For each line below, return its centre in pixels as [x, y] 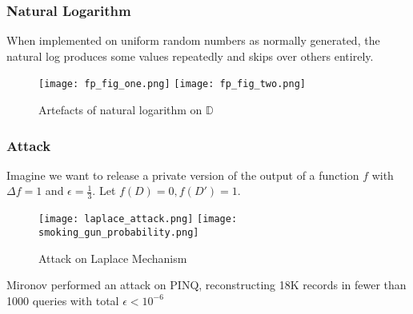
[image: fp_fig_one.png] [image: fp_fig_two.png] [172, 84]
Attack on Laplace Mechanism [113, 258]
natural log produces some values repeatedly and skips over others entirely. [190, 56]
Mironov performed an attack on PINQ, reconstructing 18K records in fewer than [206, 285]
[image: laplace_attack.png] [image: [138, 219]
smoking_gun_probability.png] [119, 232]
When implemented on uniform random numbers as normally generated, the [193, 40]
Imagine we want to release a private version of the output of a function [183, 175]
